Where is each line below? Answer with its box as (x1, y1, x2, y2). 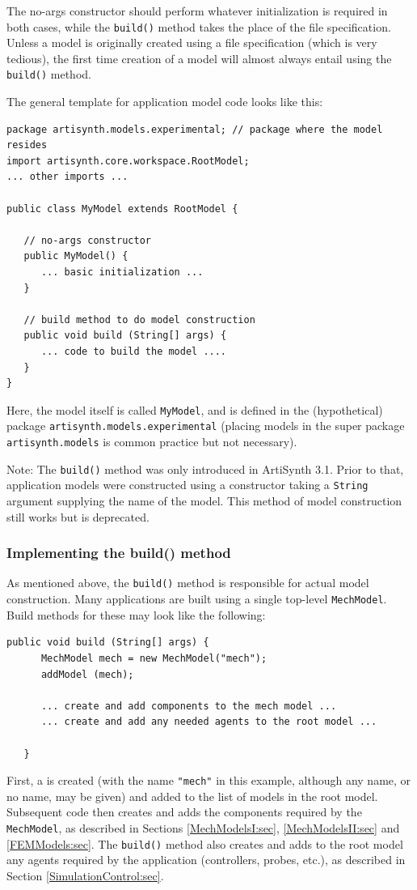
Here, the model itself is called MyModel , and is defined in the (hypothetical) (6, 401, 383, 418)
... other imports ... (6, 171, 128, 183)
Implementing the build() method (6, 543, 231, 563)
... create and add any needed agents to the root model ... (40, 716, 377, 728)
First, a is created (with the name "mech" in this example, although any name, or (6, 772, 411, 789)
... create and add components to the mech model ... (40, 700, 337, 712)
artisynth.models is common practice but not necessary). (6, 433, 297, 450)
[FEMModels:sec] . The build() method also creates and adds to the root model (6, 835, 403, 852)
